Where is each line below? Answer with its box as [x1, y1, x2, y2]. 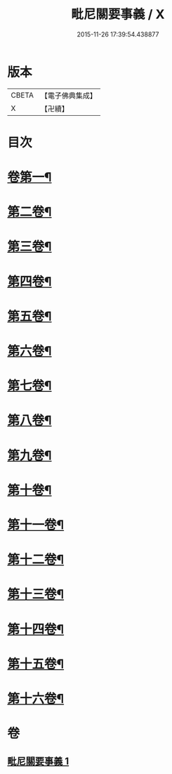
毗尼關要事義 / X [71, 6, 165, 22]
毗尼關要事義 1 [7, 756, 70, 768]
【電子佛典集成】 [40, 91, 97, 100]
